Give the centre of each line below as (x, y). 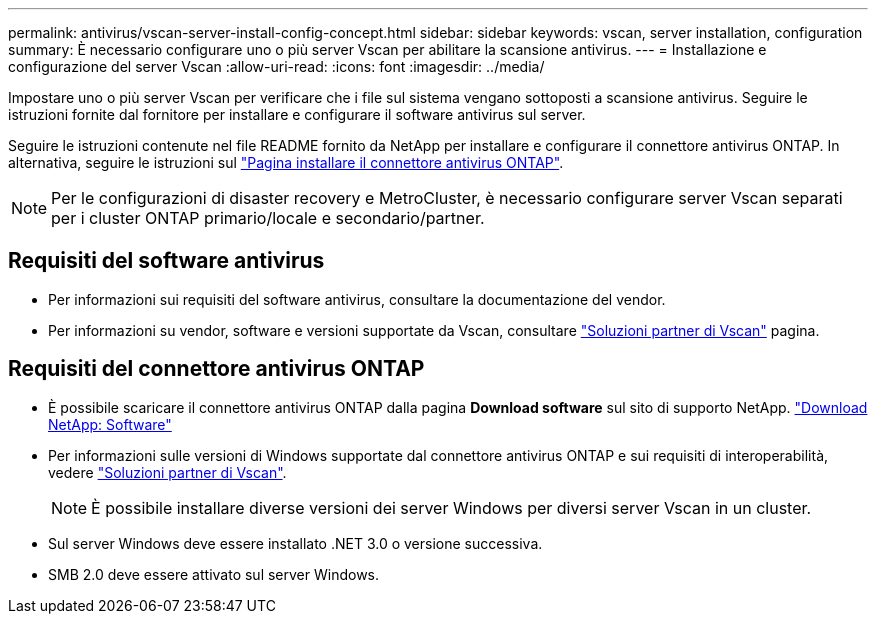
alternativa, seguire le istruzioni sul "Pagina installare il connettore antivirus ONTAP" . (286, 162)
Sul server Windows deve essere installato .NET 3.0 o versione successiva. (295, 543)
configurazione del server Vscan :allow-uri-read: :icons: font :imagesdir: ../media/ (276, 66)
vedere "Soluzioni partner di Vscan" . (167, 472)
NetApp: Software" (110, 424)
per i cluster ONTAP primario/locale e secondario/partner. (268, 218)
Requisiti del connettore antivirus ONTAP (216, 369)
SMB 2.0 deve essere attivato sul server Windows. (214, 574)
